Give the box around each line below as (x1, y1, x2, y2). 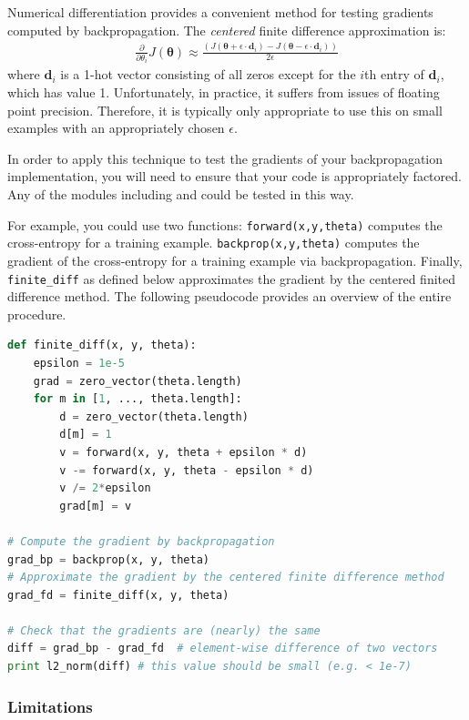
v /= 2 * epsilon (59, 482, 151, 495)
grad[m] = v (59, 499, 132, 512)
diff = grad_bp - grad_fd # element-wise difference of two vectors (7, 642, 438, 655)
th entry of (364, 65, 424, 84)
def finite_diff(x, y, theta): (7, 339, 197, 352)
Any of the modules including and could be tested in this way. (7, 185, 354, 204)
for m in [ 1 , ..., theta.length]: (33, 392, 242, 406)
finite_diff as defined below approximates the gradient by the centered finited (7, 269, 456, 288)
